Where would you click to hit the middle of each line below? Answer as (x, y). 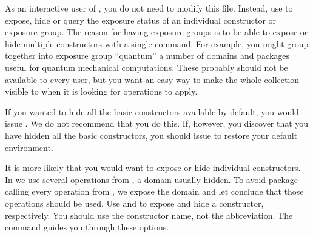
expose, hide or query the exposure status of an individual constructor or (141, 20)
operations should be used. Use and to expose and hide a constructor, (134, 203)
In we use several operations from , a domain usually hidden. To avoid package (152, 179)
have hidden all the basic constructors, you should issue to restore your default (151, 135)
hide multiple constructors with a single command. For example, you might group (157, 43)
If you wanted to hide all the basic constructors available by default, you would (152, 111)
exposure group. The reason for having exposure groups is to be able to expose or (156, 32)
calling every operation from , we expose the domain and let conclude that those (154, 191)
